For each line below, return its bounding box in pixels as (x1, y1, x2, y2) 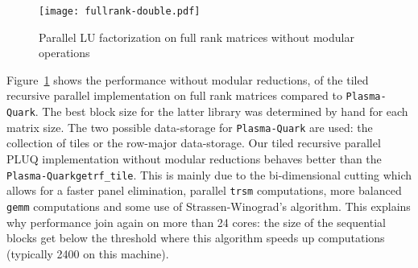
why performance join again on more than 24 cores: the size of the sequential (6, 213, 386, 230)
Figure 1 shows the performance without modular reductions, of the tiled (6, 71, 369, 88)
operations (39, 44, 90, 61)
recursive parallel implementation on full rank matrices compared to (6, 87, 342, 104)
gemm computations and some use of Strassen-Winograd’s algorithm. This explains (6, 197, 411, 214)
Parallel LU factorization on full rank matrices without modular (39, 28, 354, 45)
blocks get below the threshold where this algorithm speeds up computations (6, 229, 385, 246)
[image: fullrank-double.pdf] (39, 6, 201, 17)
